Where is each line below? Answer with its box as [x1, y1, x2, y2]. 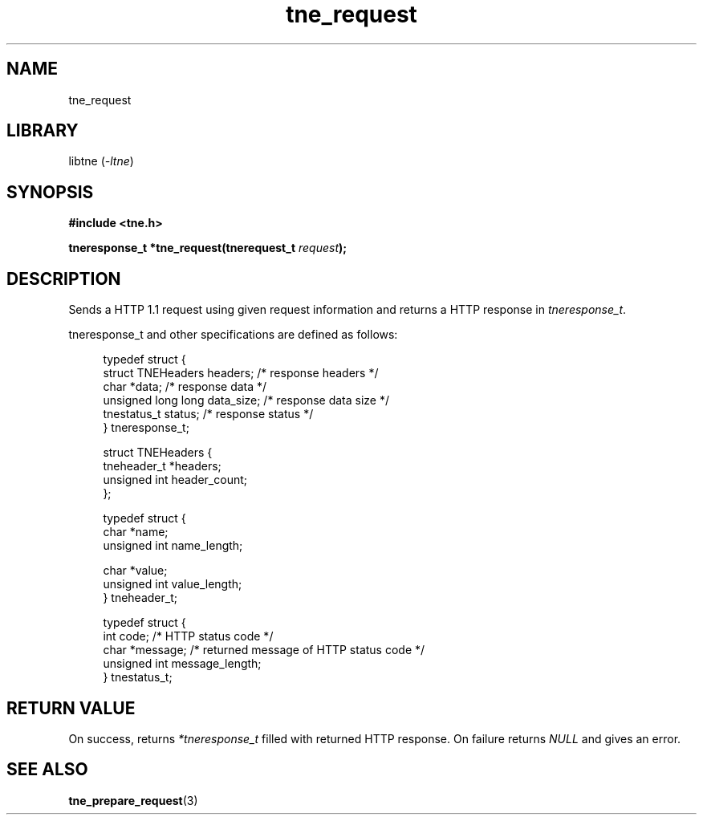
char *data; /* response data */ [103, 380, 267, 394]
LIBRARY [6, 120, 79, 141]
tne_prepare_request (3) [68, 793, 198, 807]
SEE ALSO [6, 759, 88, 780]
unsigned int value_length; [103, 577, 242, 591]
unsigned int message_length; [103, 656, 262, 671]
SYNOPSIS [6, 181, 94, 202]
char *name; [103, 525, 169, 539]
